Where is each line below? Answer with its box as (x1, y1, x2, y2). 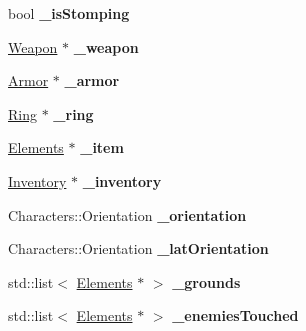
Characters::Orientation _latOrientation (8, 238, 269, 259)
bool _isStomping (8, 3, 130, 23)
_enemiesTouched (172, 305, 299, 326)
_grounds (172, 271, 241, 292)
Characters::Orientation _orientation (8, 204, 247, 225)
